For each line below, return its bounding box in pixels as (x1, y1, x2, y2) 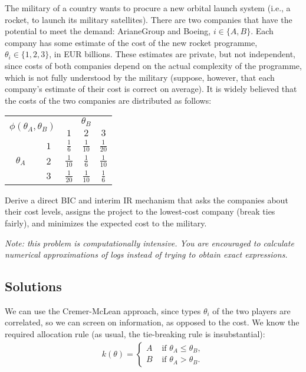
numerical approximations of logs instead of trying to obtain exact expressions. (5, 248, 288, 261)
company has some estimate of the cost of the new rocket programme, (5, 36, 258, 48)
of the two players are (212, 304, 291, 317)
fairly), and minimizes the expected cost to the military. (5, 216, 207, 229)
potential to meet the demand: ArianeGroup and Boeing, (5, 25, 211, 37)
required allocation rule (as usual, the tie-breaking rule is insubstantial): (5, 328, 265, 340)
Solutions (5, 277, 62, 295)
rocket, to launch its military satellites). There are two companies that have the (5, 13, 292, 25)
